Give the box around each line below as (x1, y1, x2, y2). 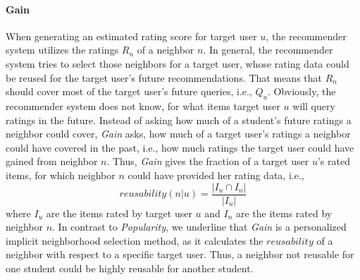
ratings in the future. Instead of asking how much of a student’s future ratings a (6, 112, 352, 127)
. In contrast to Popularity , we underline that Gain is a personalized (52, 219, 347, 234)
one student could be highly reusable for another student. (6, 260, 254, 275)
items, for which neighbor (6, 167, 116, 182)
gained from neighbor (6, 154, 98, 169)
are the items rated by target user (46, 205, 192, 220)
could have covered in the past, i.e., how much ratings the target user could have (6, 140, 354, 154)
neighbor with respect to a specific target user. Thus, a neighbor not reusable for (6, 247, 354, 262)
